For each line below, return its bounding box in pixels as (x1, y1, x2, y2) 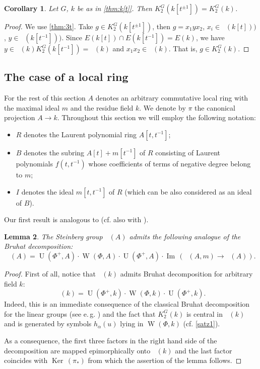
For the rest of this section (4, 93, 86, 103)
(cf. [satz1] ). (183, 318, 220, 329)
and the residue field (70, 102, 134, 113)
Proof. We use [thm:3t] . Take (4, 21, 93, 31)
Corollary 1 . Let (4, 3, 58, 13)
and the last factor (175, 345, 232, 355)
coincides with (4, 355, 48, 365)
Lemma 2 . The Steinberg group (4, 231, 103, 241)
